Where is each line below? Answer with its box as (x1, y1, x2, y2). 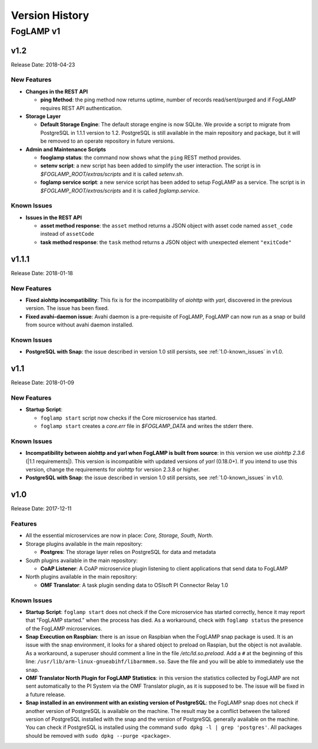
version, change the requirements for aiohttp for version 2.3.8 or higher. (25, 466, 200, 473)
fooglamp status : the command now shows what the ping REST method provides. (40, 154, 241, 161)
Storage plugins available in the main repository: (25, 540, 143, 547)
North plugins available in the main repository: (25, 573, 138, 580)
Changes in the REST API (25, 88, 88, 95)
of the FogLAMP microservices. (25, 625, 102, 632)
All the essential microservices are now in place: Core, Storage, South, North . (25, 532, 213, 539)
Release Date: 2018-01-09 (11, 379, 75, 386)
